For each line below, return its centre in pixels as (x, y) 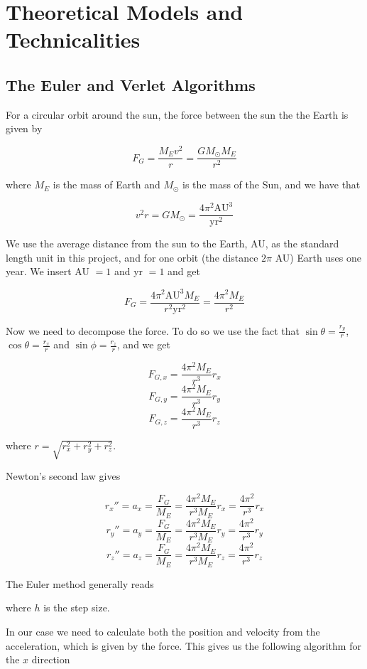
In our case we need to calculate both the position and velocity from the (163, 631)
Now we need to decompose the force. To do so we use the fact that (153, 330)
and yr (128, 271)
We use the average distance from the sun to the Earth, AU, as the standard (172, 243)
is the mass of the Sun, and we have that (272, 184)
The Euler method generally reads (80, 583)
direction (51, 659)
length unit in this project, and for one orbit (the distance (132, 257)
